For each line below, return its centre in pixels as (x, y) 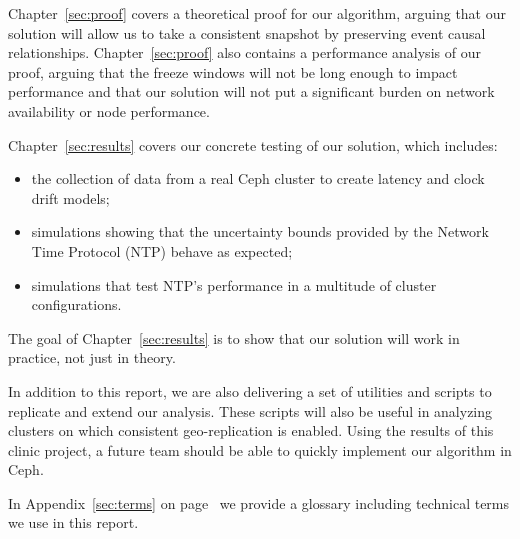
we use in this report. (73, 522)
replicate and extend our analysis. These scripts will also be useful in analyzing (250, 410)
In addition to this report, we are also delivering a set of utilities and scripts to (250, 390)
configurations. (76, 304)
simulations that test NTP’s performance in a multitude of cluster (234, 284)
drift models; (70, 197)
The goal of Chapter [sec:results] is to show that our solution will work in (234, 337)
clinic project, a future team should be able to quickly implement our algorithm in (260, 449)
